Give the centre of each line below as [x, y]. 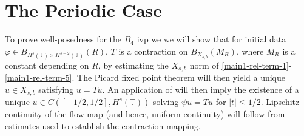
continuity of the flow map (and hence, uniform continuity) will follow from [145, 114]
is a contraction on [153, 51]
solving [166, 102]
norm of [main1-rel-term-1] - [241, 65]
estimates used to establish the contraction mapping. [103, 125]
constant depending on [47, 65]
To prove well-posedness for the [63, 39]
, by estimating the [133, 65]
